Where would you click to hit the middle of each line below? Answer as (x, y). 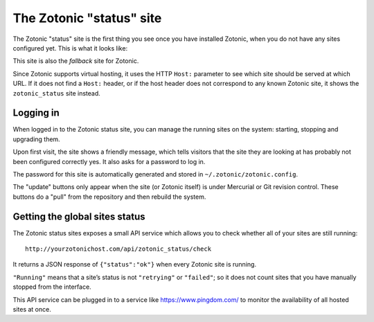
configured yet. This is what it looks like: (70, 48)
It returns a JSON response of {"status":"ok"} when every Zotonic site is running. (134, 265)
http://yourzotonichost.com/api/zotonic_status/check (118, 249)
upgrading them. (36, 139)
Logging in (36, 113)
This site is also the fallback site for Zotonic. (76, 61)
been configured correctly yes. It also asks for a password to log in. (109, 161)
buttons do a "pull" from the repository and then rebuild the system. (109, 197)
